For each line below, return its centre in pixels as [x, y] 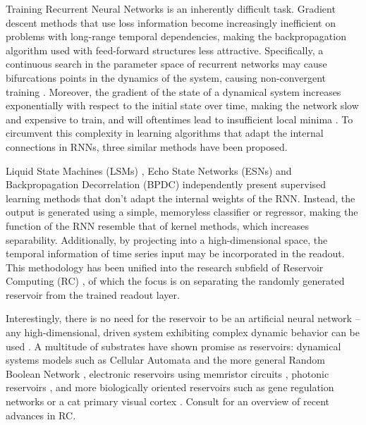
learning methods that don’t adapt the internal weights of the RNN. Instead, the [181, 198]
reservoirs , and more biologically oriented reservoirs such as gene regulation [170, 387]
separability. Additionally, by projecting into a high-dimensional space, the [167, 239]
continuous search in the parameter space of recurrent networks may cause [166, 64]
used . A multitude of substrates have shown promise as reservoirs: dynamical [173, 346]
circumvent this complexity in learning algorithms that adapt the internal [165, 133]
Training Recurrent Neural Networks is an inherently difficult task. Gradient [171, 8]
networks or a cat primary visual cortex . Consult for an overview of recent [168, 401]
